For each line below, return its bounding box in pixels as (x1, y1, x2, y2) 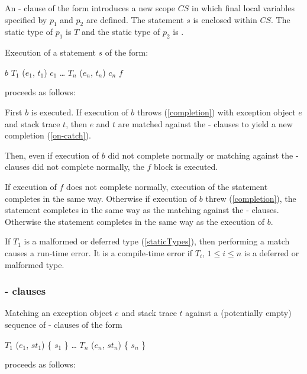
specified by (5, 13, 47, 25)
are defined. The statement (86, 13, 184, 25)
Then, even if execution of (5, 149, 99, 161)
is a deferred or (244, 246, 299, 259)
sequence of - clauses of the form (5, 318, 122, 330)
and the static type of (81, 25, 160, 38)
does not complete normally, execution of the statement (66, 180, 268, 192)
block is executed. (154, 160, 218, 173)
